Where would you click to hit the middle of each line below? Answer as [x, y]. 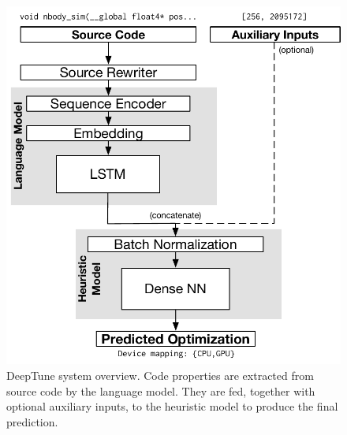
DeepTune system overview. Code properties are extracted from [160, 376]
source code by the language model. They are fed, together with [161, 390]
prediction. [32, 421]
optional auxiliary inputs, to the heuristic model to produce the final [172, 406]
